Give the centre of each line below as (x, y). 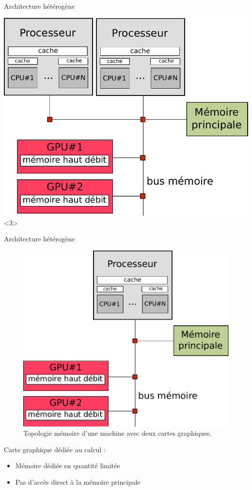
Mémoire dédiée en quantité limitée (68, 466)
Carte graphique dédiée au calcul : (55, 449)
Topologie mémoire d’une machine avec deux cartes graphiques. (118, 433)
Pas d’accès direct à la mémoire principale (78, 482)
